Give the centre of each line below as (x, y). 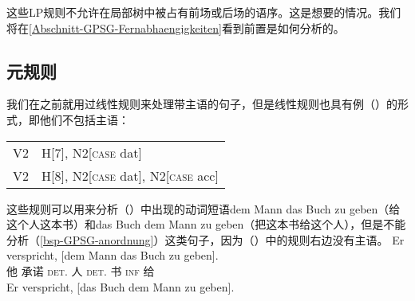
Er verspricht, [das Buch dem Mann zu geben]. (121, 286)
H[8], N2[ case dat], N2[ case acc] (130, 175)
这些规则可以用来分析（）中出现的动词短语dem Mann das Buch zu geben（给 (204, 208)
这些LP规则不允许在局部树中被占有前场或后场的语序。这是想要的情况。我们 (204, 12)
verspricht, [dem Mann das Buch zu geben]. (113, 255)
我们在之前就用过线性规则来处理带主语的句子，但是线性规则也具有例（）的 (202, 104)
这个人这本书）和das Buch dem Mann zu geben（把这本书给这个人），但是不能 (206, 224)
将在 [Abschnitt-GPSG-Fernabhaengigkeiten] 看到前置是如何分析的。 (176, 27)
